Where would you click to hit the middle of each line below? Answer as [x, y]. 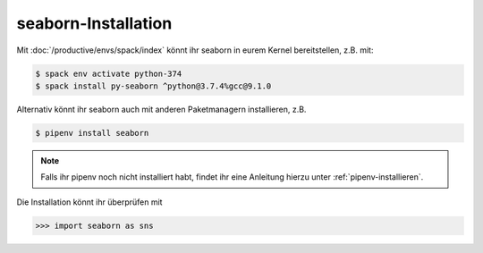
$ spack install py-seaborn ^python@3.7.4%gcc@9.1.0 [153, 86]
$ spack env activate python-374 [109, 73]
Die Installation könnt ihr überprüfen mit [89, 202]
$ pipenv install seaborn [92, 133]
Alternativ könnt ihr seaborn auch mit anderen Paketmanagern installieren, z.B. [161, 109]
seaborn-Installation [94, 23]
